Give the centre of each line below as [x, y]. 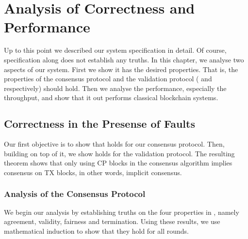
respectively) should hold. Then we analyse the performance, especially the [115, 88]
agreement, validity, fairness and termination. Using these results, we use [112, 221]
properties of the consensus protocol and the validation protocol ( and [108, 79]
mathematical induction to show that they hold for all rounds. [96, 231]
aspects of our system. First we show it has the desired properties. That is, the [121, 69]
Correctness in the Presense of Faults [99, 124]
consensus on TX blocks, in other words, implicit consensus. [93, 172]
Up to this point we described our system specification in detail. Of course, [115, 50]
